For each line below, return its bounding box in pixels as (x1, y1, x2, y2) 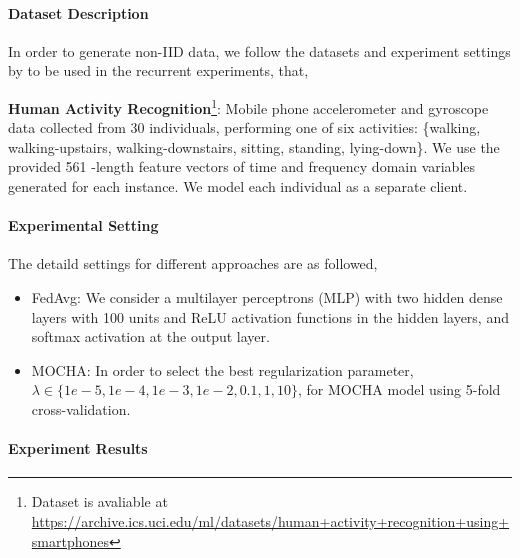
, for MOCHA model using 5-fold (298, 379, 501, 400)
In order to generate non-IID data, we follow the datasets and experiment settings (8, 40, 511, 61)
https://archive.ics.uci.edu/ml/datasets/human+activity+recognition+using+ (31, 510, 510, 531)
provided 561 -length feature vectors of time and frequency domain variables (8, 156, 476, 177)
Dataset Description (8, 2, 149, 23)
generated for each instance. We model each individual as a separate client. (8, 176, 468, 197)
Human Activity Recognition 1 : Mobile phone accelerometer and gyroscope (8, 94, 489, 118)
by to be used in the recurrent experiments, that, (8, 60, 309, 81)
